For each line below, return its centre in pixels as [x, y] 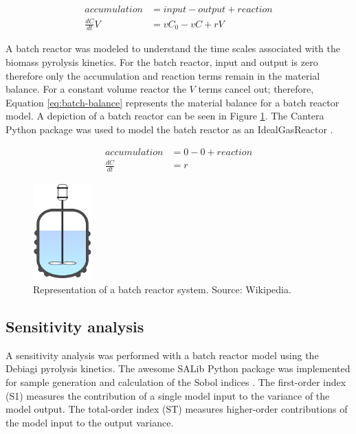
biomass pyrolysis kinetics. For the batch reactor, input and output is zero [162, 62]
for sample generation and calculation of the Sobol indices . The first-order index [176, 381]
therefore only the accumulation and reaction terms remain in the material [163, 75]
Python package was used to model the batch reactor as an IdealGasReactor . [169, 129]
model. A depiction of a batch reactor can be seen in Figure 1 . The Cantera [165, 116]
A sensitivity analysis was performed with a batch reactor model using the [162, 355]
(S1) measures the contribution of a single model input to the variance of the [168, 395]
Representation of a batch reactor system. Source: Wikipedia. [162, 289]
